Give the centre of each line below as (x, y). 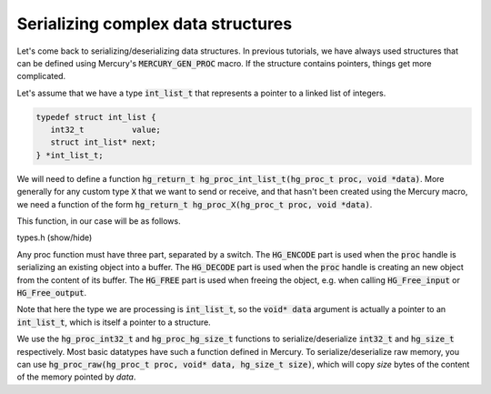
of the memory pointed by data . (76, 377)
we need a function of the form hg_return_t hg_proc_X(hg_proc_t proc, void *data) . (195, 204)
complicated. (41, 76)
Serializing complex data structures (155, 24)
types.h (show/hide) (55, 237)
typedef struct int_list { (96, 117)
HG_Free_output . (52, 292)
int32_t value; (105, 130)
